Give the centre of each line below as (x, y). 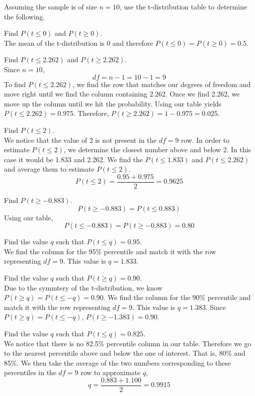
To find (15, 84)
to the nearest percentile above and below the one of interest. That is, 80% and (125, 353)
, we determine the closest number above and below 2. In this (157, 149)
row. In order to (205, 140)
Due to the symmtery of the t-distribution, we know (83, 287)
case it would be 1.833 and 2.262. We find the (74, 159)
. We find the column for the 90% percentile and (177, 297)
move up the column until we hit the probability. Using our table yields (113, 103)
